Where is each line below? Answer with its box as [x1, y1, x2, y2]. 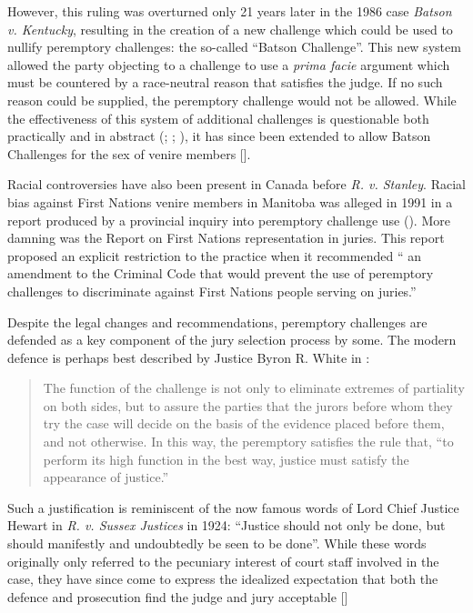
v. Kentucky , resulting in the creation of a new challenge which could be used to [7, 19, 453, 38]
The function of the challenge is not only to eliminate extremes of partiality [43, 378, 465, 397]
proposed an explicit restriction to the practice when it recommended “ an [7, 246, 421, 265]
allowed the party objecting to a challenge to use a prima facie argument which [7, 55, 450, 74]
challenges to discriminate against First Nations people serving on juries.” [7, 281, 417, 300]
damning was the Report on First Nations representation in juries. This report [7, 228, 445, 247]
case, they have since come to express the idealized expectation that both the [7, 569, 438, 588]
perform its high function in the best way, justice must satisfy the [43, 449, 409, 468]
